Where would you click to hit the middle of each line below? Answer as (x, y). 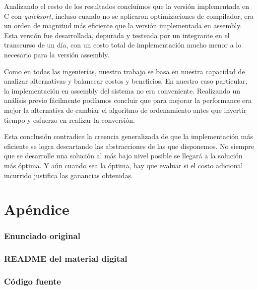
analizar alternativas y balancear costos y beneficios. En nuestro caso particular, (126, 81)
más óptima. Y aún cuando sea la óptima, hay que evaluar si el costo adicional (124, 165)
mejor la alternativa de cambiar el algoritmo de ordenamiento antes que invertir (125, 110)
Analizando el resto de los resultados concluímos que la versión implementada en (127, 6)
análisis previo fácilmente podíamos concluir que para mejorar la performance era (128, 100)
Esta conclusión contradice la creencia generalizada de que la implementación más (129, 136)
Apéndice (37, 209)
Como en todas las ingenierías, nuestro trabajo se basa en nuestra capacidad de (125, 71)
